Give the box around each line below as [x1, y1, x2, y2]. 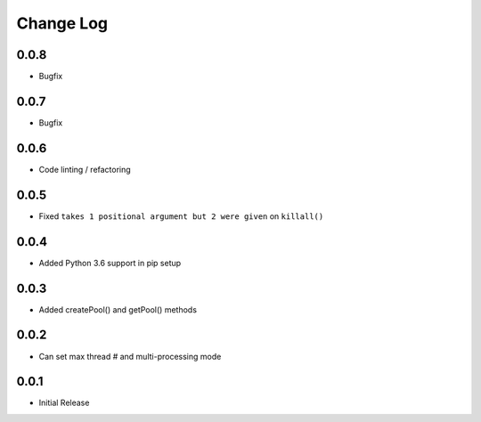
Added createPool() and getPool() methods [38, 304, 198, 315]
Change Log [16, 13, 109, 33]
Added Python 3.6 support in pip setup [38, 257, 182, 268]
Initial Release [38, 397, 90, 409]
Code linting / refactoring [38, 164, 131, 174]
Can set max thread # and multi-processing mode [38, 351, 222, 361]
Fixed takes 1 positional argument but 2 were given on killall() [38, 210, 324, 222]
